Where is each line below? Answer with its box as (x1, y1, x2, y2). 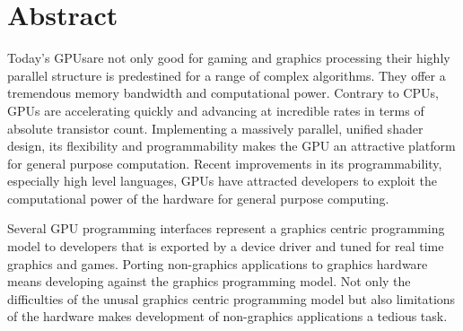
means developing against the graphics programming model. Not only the (7, 272, 411, 291)
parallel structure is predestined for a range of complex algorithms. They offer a (7, 65, 446, 84)
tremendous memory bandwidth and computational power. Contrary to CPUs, (7, 83, 439, 102)
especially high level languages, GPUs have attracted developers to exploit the (7, 171, 438, 190)
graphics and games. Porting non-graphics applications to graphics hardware (7, 254, 428, 273)
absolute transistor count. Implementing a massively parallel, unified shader (7, 118, 424, 137)
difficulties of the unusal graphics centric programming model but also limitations (7, 289, 456, 308)
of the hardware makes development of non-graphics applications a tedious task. (7, 307, 448, 326)
